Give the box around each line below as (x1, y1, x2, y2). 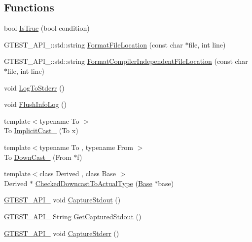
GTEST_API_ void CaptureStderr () (4, 228, 119, 238)
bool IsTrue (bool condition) (4, 23, 90, 33)
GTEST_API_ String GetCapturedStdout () (4, 211, 142, 221)
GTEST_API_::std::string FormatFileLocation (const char (4, 39, 183, 49)
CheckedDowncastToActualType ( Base (35, 178, 152, 188)
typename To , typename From (39, 142, 133, 152)
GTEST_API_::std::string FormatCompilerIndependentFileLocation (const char (4, 56, 248, 66)
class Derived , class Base (39, 168, 116, 179)
